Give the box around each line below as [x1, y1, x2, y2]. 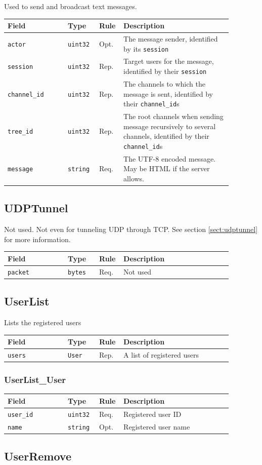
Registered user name [123, 421, 190, 432]
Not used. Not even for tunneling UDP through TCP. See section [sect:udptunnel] [4, 224, 258, 235]
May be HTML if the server [123, 163, 210, 174]
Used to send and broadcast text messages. [4, 1, 137, 11]
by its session [123, 43, 169, 54]
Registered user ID [123, 408, 182, 419]
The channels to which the [123, 78, 205, 89]
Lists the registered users [4, 317, 81, 328]
